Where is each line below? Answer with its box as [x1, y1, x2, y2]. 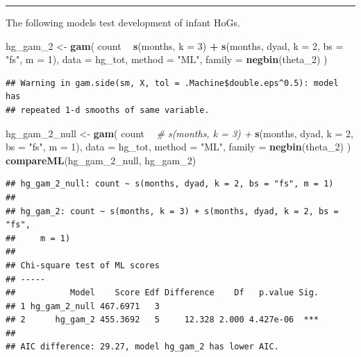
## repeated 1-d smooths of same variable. [6, 105, 210, 115]
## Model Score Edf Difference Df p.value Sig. [6, 288, 319, 298]
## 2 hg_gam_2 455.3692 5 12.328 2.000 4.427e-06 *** [6, 315, 319, 325]
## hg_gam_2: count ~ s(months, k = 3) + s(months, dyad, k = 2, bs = [6, 206, 339, 216]
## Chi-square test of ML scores [6, 260, 160, 270]
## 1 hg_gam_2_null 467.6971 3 [6, 301, 160, 311]
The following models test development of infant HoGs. [6, 15, 240, 29]
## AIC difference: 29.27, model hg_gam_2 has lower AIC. [6, 342, 279, 352]
